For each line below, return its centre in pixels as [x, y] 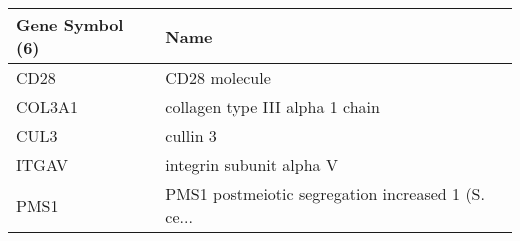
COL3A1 [47, 106]
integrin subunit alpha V [251, 164]
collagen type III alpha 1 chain [272, 106]
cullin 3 [191, 135]
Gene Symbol [70, 24]
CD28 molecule [218, 77]
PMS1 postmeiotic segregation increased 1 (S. [325, 193]
